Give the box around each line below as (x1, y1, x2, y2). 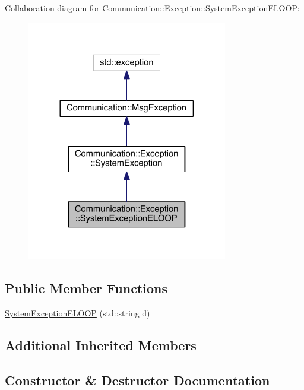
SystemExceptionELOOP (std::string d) (5, 307, 150, 319)
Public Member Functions (5, 279, 167, 297)
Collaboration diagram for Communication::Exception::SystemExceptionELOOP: (5, 2, 300, 14)
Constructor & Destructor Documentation (5, 370, 270, 389)
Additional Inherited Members (5, 336, 197, 354)
